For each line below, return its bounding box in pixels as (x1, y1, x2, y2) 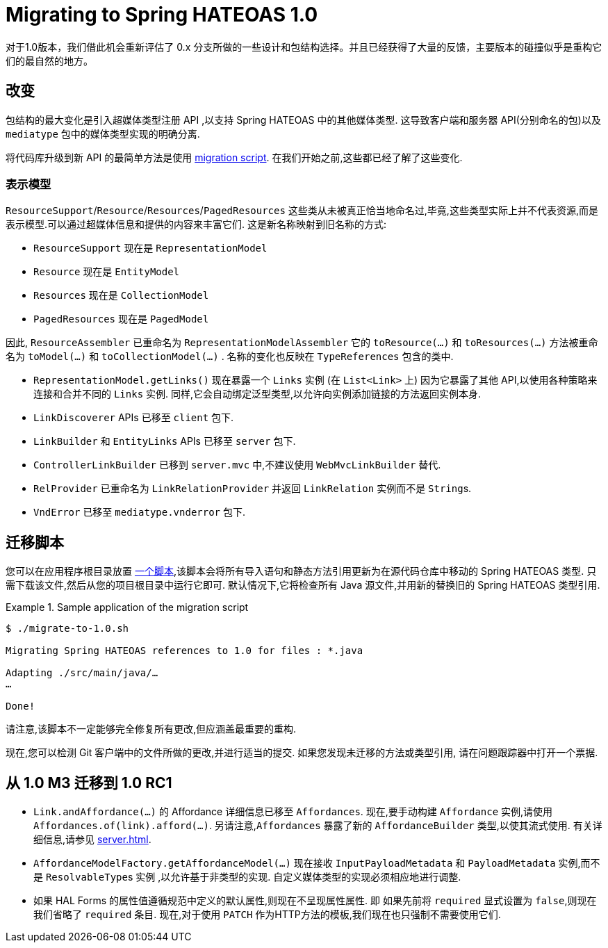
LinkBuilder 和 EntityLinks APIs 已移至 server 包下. (33, 435, 296, 448)
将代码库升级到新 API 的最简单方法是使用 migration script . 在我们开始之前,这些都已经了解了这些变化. (6, 151, 463, 163)
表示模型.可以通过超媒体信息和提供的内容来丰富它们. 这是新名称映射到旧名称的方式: (6, 218, 387, 231)
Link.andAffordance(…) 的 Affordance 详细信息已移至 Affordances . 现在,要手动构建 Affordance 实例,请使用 (33, 806, 553, 818)
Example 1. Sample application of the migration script (6, 601, 249, 614)
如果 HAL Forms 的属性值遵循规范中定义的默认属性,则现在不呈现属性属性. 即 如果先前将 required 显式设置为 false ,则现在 (33, 894, 597, 907)
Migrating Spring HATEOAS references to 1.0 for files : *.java (6, 645, 363, 657)
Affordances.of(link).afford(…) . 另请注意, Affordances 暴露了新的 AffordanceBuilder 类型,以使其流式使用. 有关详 (33, 819, 602, 832)
